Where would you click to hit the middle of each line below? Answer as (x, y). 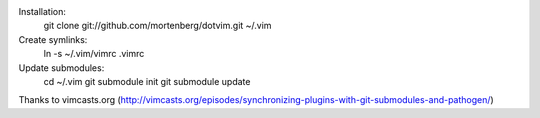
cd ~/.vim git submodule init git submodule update (147, 81)
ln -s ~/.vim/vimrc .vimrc (94, 54)
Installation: (42, 11)
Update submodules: (61, 67)
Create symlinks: (53, 39)
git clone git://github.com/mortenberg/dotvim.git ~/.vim (157, 26)
